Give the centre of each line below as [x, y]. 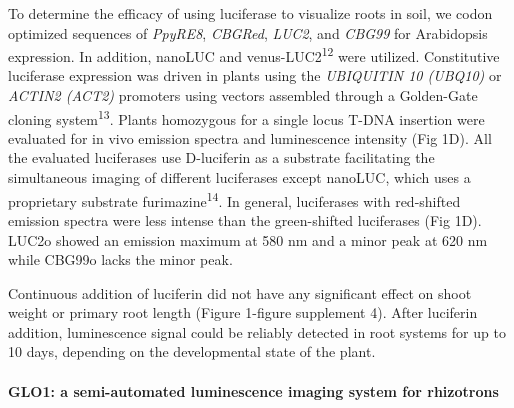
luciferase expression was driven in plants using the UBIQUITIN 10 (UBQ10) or [255, 75]
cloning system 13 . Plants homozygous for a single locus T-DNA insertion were [246, 117]
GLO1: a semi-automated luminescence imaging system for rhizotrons [253, 390]
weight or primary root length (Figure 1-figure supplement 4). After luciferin [243, 312]
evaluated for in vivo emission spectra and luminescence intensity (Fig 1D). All [250, 137]
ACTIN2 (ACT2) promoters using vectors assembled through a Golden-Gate [243, 95]
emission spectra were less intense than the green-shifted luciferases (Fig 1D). [245, 219]
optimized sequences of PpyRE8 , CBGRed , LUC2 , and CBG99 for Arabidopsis [248, 32]
